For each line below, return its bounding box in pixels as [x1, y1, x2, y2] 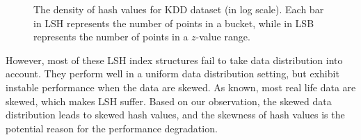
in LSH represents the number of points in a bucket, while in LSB [33, 15, 314, 30]
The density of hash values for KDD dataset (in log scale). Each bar [33, 2, 324, 16]
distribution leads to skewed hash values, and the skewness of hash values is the [6, 107, 345, 122]
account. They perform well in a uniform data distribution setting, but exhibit [6, 66, 339, 81]
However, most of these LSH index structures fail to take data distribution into [6, 52, 343, 67]
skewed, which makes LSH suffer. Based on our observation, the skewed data [6, 93, 332, 108]
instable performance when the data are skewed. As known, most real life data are [6, 79, 356, 94]
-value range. [195, 29, 250, 44]
